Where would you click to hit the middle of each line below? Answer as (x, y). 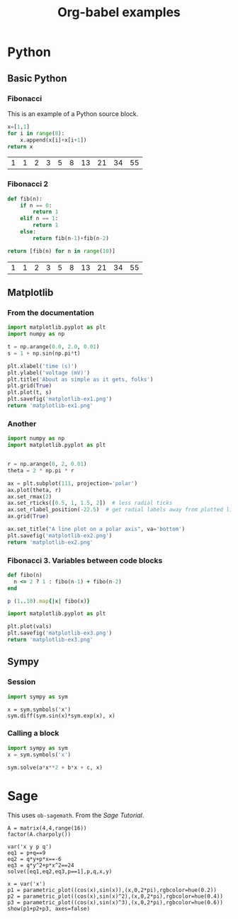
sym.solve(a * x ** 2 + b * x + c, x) (55, 767)
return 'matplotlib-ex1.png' (50, 406)
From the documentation (51, 312)
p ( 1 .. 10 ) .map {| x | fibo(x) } (49, 601)
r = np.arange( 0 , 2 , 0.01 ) (47, 464)
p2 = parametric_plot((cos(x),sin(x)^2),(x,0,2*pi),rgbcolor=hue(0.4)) (115, 896)
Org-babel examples (119, 12)
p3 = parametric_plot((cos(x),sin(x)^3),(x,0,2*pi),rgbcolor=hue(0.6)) (115, 903)
